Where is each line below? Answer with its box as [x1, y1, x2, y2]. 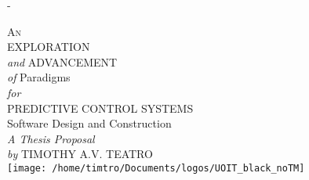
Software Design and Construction [7, 115, 172, 131]
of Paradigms [7, 69, 71, 85]
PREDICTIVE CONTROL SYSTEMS [7, 99, 194, 116]
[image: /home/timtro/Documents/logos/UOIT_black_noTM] [7, 162, 305, 174]
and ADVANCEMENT [7, 53, 118, 70]
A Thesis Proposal [7, 130, 95, 146]
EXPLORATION [7, 38, 90, 55]
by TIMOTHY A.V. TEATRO [7, 146, 153, 162]
